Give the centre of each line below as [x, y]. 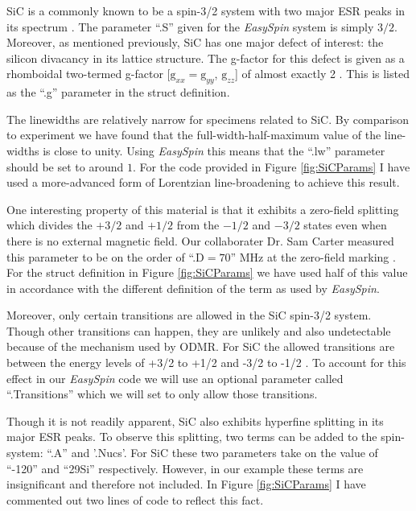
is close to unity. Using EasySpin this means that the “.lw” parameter [214, 150]
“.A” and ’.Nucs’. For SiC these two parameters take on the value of [212, 453]
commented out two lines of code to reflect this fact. [135, 499]
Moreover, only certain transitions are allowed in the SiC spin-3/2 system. [189, 315]
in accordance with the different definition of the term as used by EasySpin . [193, 288]
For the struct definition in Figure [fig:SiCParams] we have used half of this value [207, 272]
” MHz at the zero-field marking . [313, 256]
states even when [345, 225]
